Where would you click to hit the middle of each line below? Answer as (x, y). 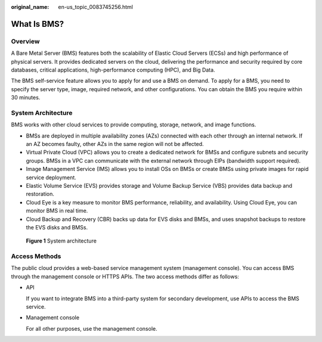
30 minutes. (26, 98)
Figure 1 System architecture (61, 241)
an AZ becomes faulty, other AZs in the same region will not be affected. (115, 144)
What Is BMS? (38, 24)
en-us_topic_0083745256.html (96, 7)
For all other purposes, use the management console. (92, 328)
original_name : (30, 7)
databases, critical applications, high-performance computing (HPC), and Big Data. (113, 70)
